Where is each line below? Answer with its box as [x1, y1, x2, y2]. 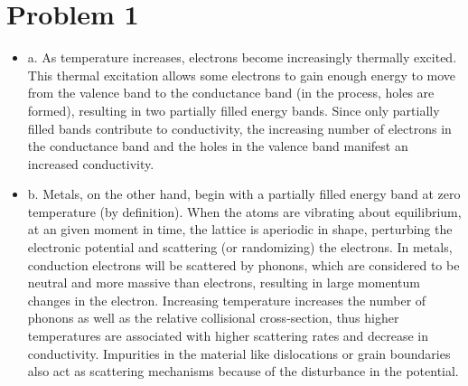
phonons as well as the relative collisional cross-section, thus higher [27, 308, 399, 327]
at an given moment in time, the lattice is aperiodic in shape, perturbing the [27, 220, 453, 239]
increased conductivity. [27, 154, 154, 173]
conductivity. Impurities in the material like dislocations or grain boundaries [27, 344, 451, 362]
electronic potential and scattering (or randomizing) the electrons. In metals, [27, 238, 453, 257]
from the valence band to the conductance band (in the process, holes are [27, 83, 435, 102]
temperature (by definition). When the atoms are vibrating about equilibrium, [27, 202, 462, 221]
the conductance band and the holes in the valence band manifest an [27, 137, 408, 155]
